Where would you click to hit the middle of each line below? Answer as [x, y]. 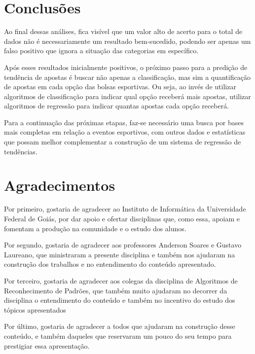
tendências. [21, 151]
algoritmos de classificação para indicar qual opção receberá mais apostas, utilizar [127, 96]
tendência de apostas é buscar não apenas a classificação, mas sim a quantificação [127, 77]
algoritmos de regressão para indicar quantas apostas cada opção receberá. [117, 106]
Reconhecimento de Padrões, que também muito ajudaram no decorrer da [116, 290]
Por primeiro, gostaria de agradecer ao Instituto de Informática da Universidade [125, 209]
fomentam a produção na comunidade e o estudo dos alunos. [95, 228]
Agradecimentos [60, 185]
